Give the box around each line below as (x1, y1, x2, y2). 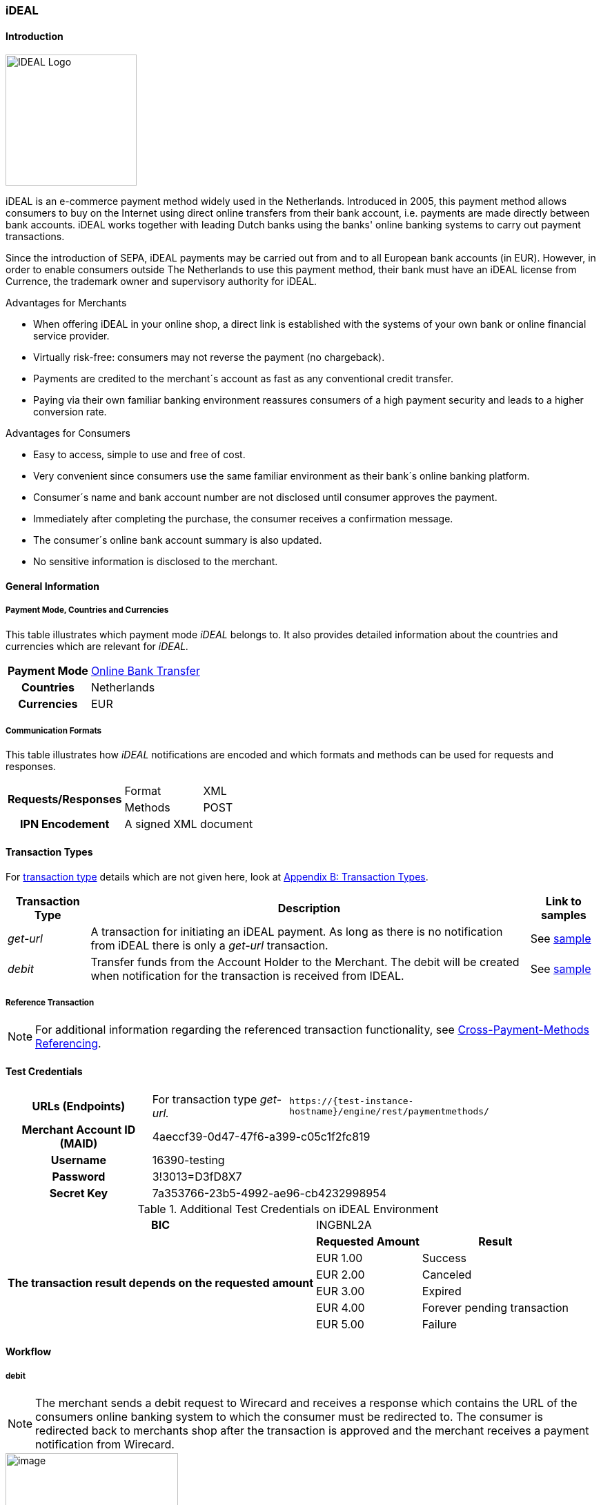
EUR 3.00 (316, 1283, 365, 1298)
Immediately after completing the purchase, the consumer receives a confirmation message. (33, 513, 453, 525)
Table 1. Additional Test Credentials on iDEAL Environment (137, 1201, 439, 1216)
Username (50, 1152, 106, 1167)
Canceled (422, 1267, 472, 1281)
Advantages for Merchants (6, 297, 127, 309)
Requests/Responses (8, 792, 122, 807)
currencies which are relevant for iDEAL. (6, 640, 189, 652)
